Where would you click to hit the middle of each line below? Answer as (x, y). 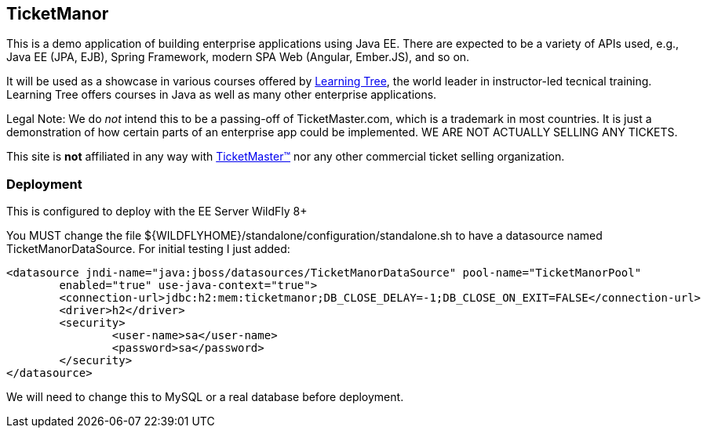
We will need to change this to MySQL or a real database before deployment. (205, 397)
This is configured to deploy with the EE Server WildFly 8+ (157, 212)
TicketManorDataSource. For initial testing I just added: (148, 249)
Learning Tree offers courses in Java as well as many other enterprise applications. (222, 95)
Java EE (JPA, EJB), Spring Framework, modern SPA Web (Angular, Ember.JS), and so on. (238, 57)
